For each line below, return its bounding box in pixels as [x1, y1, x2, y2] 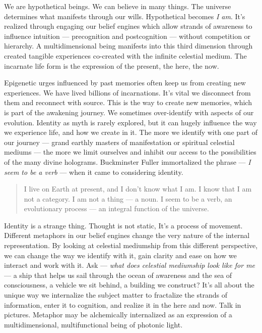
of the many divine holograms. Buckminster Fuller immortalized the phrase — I [4, 156, 251, 167]
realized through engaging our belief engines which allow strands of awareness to [4, 21, 252, 31]
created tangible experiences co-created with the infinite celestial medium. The [4, 50, 247, 61]
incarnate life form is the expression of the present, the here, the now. [4, 60, 219, 71]
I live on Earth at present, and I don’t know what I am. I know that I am [24, 183, 252, 194]
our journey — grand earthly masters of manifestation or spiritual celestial [4, 136, 235, 147]
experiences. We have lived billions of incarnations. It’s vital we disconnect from [4, 87, 251, 98]
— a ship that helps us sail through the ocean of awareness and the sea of [4, 269, 232, 280]
